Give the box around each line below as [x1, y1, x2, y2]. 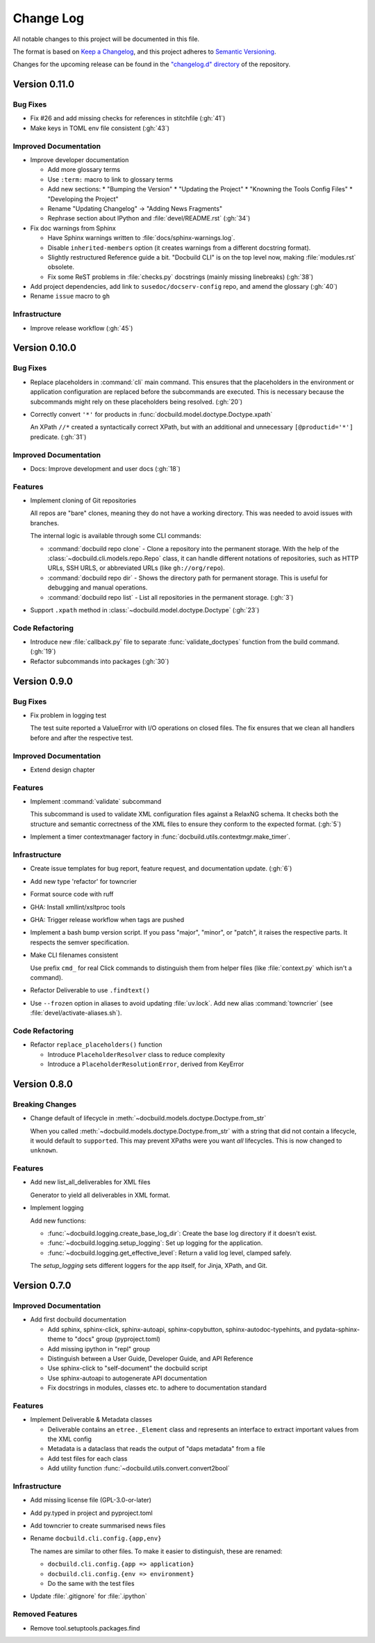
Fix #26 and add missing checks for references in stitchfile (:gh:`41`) [30, 114, 226, 122]
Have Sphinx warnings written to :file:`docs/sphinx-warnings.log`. [47, 234, 235, 242]
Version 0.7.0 [12, 1280, 72, 1291]
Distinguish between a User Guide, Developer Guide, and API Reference [47, 1354, 253, 1363]
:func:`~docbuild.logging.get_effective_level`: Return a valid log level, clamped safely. [47, 1248, 292, 1257]
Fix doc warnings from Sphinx [30, 223, 116, 232]
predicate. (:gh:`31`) [30, 432, 87, 441]
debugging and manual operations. [47, 583, 148, 592]
